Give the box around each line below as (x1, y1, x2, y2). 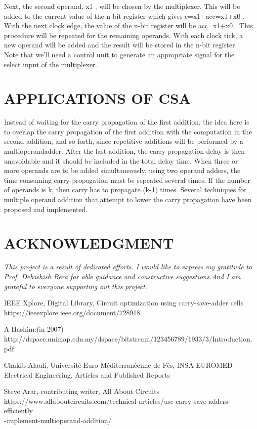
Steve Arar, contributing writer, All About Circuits (4, 386, 160, 396)
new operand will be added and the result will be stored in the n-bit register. (4, 40, 237, 50)
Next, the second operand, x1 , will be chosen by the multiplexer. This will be (4, 1, 240, 11)
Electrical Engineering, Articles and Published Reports (4, 369, 170, 380)
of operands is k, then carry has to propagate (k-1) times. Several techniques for (4, 184, 247, 195)
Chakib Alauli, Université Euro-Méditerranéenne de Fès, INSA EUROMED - (4, 360, 237, 370)
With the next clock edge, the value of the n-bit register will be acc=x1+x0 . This (4, 20, 253, 31)
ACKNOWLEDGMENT (4, 233, 174, 253)
